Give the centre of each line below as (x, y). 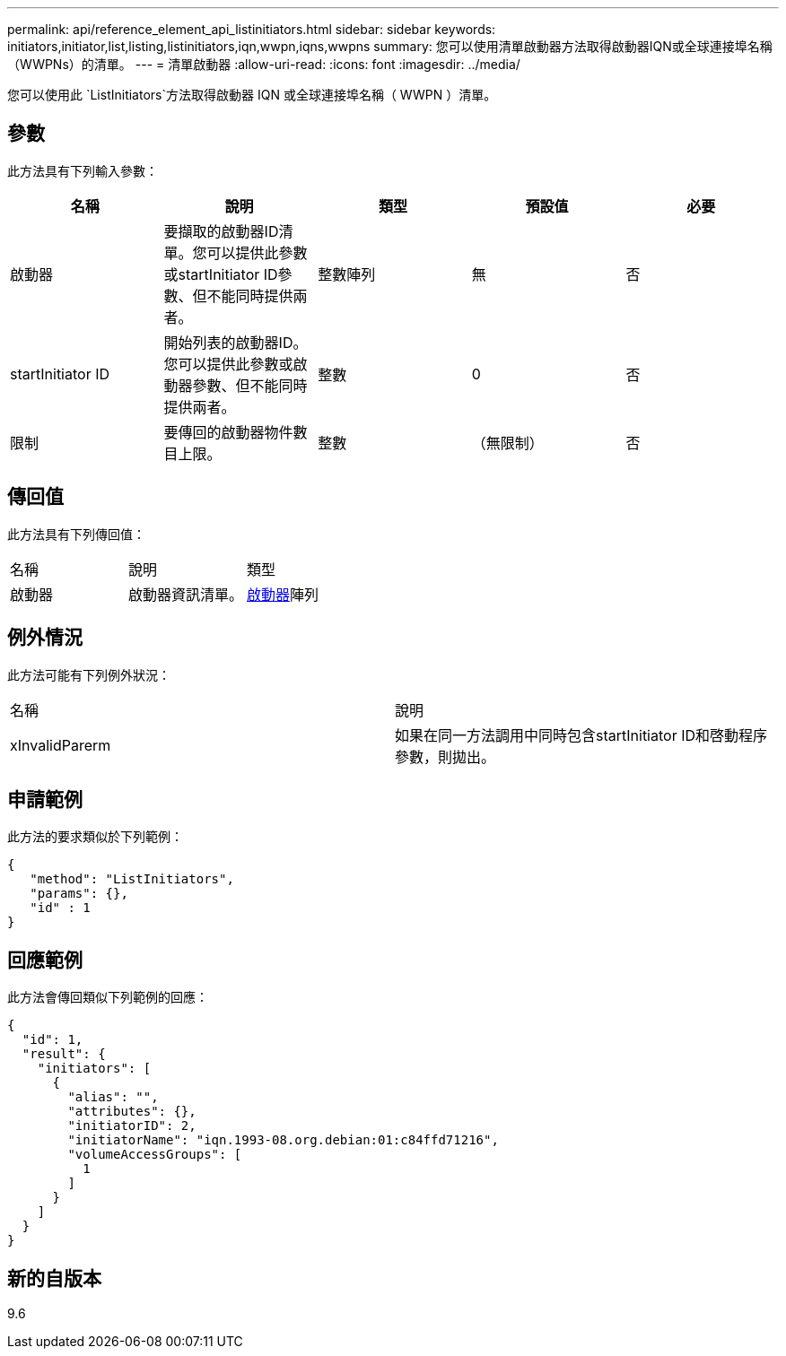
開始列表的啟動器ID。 (236, 342)
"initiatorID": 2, (132, 1126)
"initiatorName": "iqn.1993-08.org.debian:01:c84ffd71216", (283, 1140)
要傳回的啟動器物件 (228, 432)
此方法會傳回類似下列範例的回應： (108, 997)
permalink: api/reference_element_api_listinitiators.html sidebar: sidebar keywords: (252, 29)
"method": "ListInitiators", (132, 879)
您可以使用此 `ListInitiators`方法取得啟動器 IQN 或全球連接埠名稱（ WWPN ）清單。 (252, 95)
